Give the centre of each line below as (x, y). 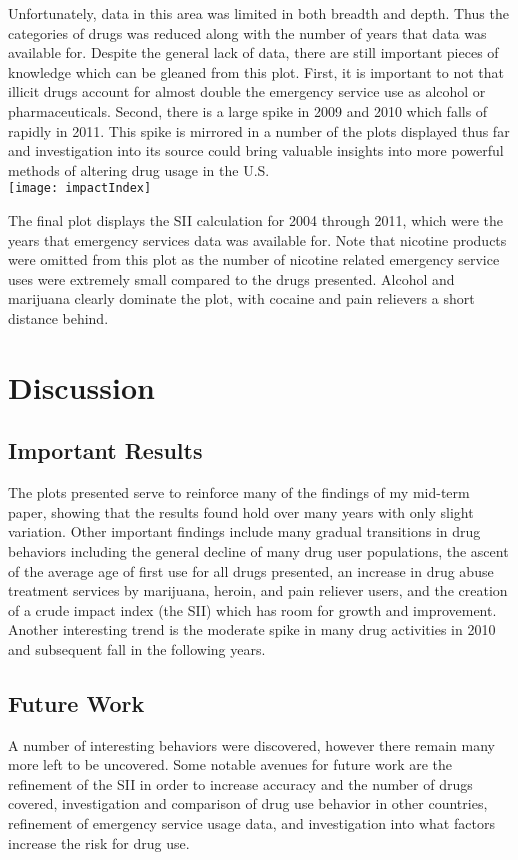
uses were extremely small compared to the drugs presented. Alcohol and (231, 278)
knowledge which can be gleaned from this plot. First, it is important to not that (256, 71)
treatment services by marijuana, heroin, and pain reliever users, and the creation (258, 590)
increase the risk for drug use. (99, 842)
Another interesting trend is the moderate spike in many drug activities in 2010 (252, 629)
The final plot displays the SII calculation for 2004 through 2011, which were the (255, 220)
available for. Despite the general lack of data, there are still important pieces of (253, 52)
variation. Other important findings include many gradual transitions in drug (244, 531)
